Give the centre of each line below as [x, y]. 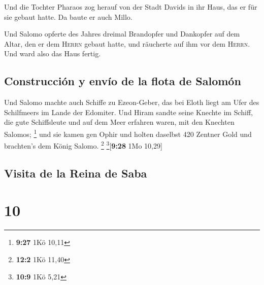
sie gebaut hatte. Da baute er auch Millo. [68, 16]
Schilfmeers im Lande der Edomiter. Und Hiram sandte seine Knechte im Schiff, [128, 112]
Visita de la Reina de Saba [76, 173]
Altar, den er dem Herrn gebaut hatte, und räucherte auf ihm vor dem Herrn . [127, 43]
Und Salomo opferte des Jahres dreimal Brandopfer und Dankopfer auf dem [122, 34]
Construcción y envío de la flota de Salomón [123, 81]
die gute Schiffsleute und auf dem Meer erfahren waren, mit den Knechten [119, 122]
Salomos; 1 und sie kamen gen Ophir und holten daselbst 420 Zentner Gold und [128, 133]
